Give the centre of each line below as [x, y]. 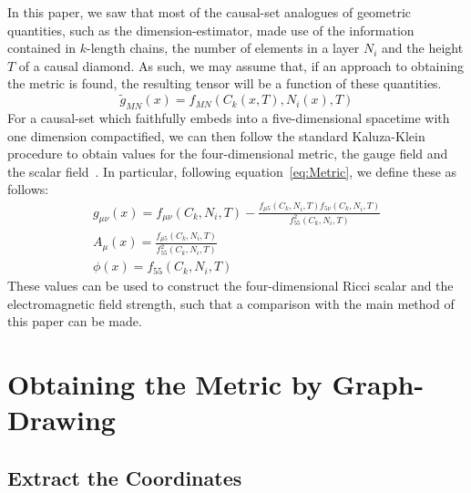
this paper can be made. [75, 321]
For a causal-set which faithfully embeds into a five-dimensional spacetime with [229, 117]
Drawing [61, 420]
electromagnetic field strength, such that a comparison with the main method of [231, 303]
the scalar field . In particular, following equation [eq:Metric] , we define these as [232, 171]
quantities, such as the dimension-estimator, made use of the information [211, 30]
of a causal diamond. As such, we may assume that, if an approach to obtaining [241, 65]
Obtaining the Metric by [165, 384]
